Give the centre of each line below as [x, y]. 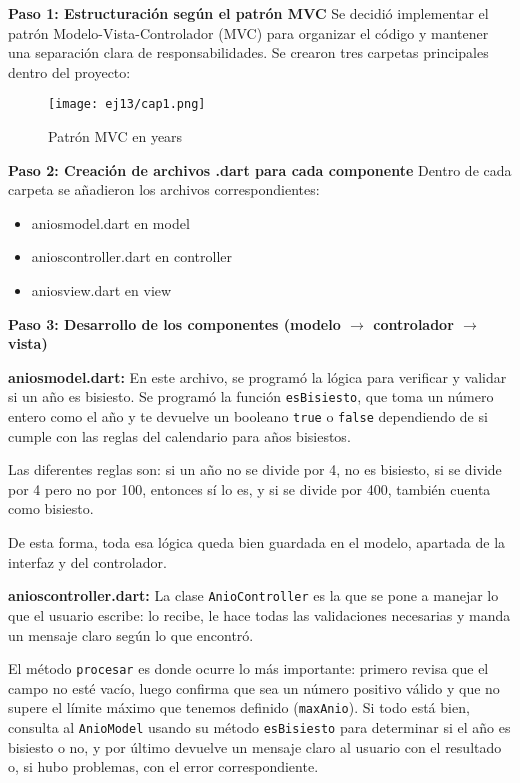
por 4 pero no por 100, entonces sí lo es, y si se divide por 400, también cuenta [249, 488]
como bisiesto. [51, 508]
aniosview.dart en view [101, 290]
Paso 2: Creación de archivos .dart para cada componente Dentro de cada [260, 169]
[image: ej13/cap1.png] [127, 104]
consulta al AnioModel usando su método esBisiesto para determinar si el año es [259, 727]
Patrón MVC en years [115, 136]
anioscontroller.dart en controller [131, 256]
